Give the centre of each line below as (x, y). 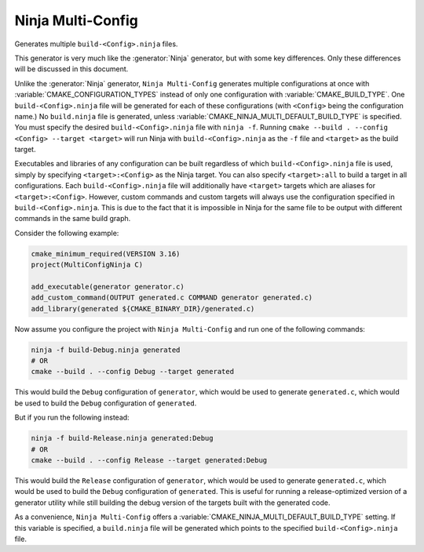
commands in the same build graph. (73, 219)
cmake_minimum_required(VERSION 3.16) (106, 254)
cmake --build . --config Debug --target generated (133, 372)
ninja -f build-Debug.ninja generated (106, 350)
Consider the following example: (67, 233)
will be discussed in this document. (71, 69)
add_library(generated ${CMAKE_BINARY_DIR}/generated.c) (143, 309)
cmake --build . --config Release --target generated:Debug (149, 460)
